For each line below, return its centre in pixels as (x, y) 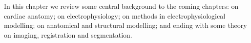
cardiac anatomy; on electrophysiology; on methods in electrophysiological (115, 15)
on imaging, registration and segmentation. (68, 34)
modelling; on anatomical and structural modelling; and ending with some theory (125, 25)
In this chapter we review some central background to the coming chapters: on (121, 6)
